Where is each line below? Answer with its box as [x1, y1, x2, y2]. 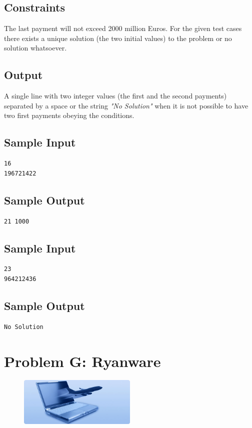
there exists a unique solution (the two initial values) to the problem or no [4, 32, 232, 43]
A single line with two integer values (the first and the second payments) [4, 90, 227, 101]
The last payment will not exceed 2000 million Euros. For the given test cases [4, 23, 242, 33]
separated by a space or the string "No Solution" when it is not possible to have [4, 100, 248, 110]
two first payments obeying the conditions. [4, 110, 134, 120]
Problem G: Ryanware [4, 350, 161, 371]
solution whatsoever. [4, 42, 67, 53]
